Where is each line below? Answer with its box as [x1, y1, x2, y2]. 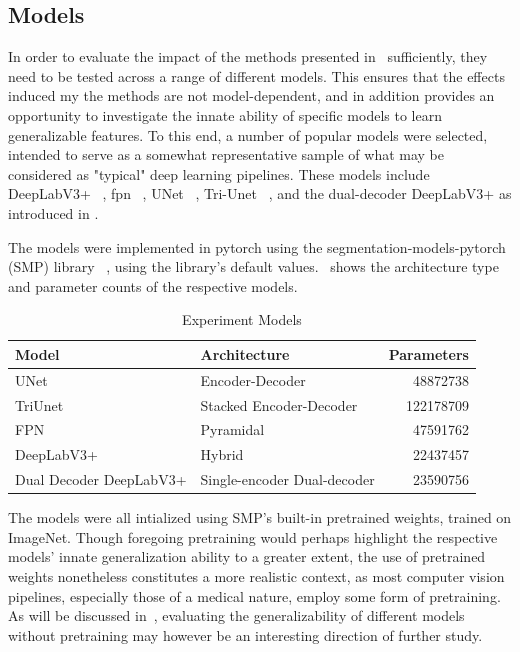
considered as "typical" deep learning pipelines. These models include [8, 163, 430, 184]
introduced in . [8, 202, 99, 223]
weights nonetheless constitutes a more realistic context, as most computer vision [8, 566, 505, 587]
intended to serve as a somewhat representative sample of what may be [8, 144, 444, 165]
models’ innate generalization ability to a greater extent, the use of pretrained [8, 546, 486, 567]
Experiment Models [182, 309, 302, 330]
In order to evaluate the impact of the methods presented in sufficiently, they [8, 46, 488, 67]
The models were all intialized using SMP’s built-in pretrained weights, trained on [8, 507, 512, 528]
